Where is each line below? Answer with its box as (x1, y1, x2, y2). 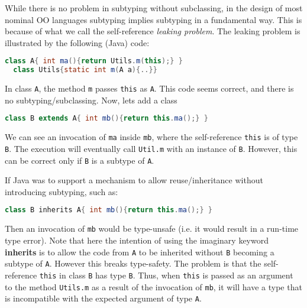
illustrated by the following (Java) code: (5, 36, 150, 48)
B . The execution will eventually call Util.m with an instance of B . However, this (5, 142, 298, 154)
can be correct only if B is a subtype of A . (5, 154, 154, 166)
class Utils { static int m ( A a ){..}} (13, 66, 157, 74)
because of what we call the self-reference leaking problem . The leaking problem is (5, 25, 300, 37)
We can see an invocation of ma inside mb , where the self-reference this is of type (5, 131, 298, 143)
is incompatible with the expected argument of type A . (5, 292, 202, 304)
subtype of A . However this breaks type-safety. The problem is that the (5, 257, 261, 270)
